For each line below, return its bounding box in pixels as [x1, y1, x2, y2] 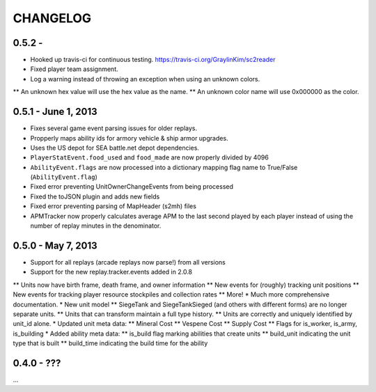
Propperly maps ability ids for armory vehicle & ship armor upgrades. [30, 134, 229, 142]
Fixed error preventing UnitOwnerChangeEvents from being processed [30, 182, 233, 191]
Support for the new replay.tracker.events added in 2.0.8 [30, 268, 193, 276]
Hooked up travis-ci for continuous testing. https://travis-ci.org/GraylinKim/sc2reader [30, 56, 276, 64]
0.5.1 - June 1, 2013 [13, 106, 97, 118]
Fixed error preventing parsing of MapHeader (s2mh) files [30, 202, 196, 210]
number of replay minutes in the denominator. [30, 221, 162, 230]
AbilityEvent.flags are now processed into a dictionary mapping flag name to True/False [30, 163, 298, 171]
